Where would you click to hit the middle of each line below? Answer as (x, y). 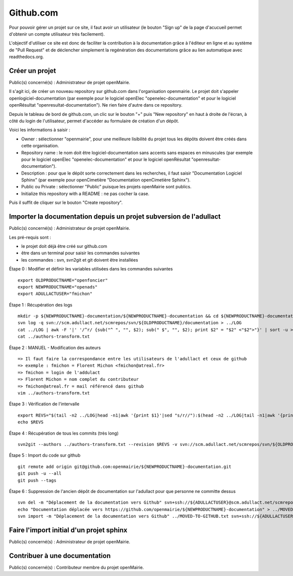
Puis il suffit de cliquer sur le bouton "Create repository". (66, 202)
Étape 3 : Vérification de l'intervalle (44, 404)
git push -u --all (40, 474)
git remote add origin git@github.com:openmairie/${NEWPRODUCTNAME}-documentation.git (125, 466)
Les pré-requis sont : (30, 237)
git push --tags (37, 480)
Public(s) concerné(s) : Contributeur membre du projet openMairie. (76, 567)
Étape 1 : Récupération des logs (41, 305)
